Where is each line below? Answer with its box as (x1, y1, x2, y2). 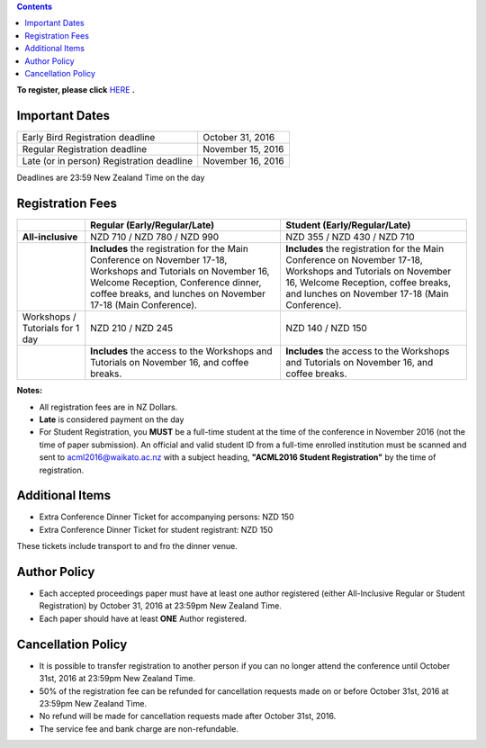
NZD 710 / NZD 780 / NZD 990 (90, 230, 220, 243)
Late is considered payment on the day (39, 414, 184, 425)
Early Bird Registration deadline (22, 131, 156, 144)
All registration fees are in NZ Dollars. (39, 401, 178, 412)
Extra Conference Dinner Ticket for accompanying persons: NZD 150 (39, 511, 294, 522)
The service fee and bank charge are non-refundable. (39, 723, 238, 734)
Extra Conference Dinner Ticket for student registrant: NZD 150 (39, 524, 274, 535)
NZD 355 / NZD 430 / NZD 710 (285, 230, 415, 243)
